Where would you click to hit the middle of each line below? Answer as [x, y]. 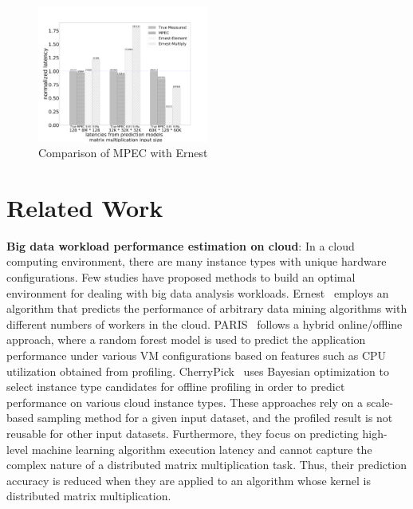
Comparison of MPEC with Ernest [123, 153]
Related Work [85, 207]
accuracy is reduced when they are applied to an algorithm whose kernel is [189, 480]
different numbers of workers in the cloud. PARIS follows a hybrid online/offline [205, 324]
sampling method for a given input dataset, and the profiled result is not [215, 418]
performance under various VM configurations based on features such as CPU [197, 355]
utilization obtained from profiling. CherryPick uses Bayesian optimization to [198, 371]
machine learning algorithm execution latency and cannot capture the [202, 449]
